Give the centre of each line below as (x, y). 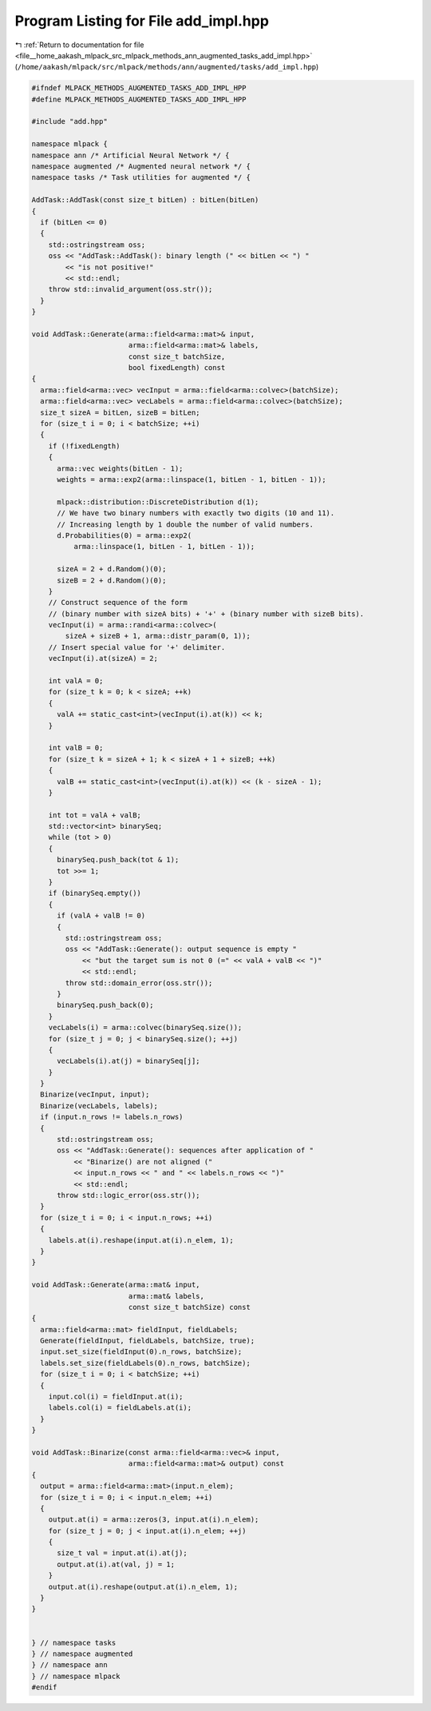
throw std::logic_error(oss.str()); (129, 1195)
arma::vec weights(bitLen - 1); (120, 468)
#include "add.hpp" (69, 121)
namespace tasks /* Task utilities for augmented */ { (141, 177)
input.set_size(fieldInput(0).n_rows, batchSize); (141, 1352)
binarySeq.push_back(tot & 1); (118, 860)
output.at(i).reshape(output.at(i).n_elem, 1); (143, 1587)
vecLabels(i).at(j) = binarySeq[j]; (129, 1061)
